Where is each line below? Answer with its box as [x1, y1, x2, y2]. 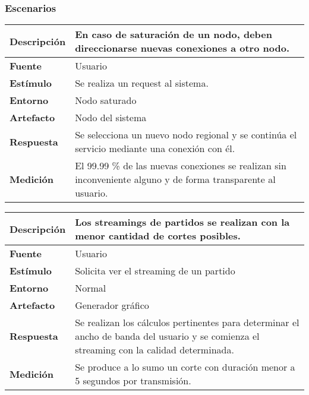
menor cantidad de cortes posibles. [75, 229, 241, 243]
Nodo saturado [75, 93, 137, 108]
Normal [75, 281, 106, 295]
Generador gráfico [75, 298, 149, 312]
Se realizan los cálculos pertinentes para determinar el [75, 315, 299, 330]
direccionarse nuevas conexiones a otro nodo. [75, 41, 289, 55]
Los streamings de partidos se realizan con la [75, 215, 290, 229]
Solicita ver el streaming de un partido [75, 264, 235, 278]
